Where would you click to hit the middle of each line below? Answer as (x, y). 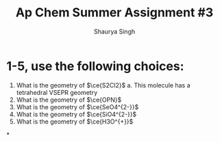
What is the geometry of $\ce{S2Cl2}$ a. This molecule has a (103, 85)
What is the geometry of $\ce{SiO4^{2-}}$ (76, 114)
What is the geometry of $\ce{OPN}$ (69, 100)
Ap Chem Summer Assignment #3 (114, 13)
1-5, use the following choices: (95, 66)
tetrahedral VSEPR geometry (57, 92)
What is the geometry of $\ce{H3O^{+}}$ (75, 122)
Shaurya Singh (114, 31)
